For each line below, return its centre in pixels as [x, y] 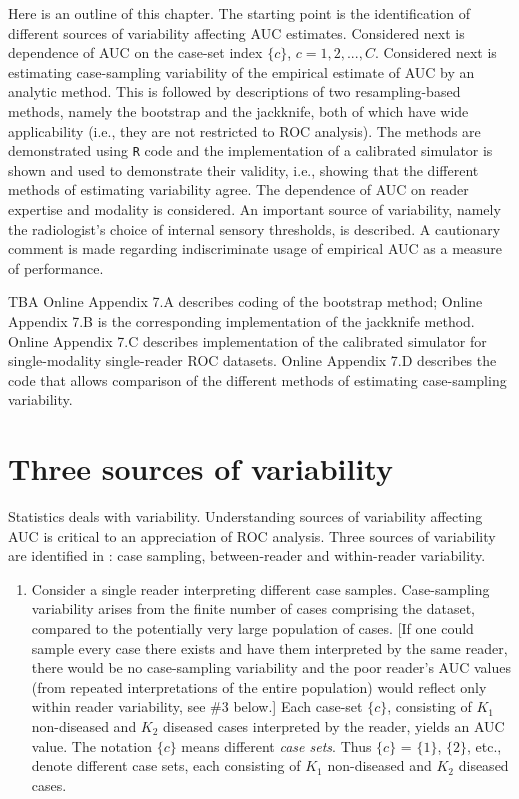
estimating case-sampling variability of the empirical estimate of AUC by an [241, 71]
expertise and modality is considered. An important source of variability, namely [254, 209]
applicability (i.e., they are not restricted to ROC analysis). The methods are [244, 130]
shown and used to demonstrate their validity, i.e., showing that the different [243, 169]
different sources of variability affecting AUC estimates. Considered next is [236, 32]
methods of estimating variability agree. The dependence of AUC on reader [238, 189]
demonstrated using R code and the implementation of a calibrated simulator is [250, 150]
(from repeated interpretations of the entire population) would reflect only [259, 686]
